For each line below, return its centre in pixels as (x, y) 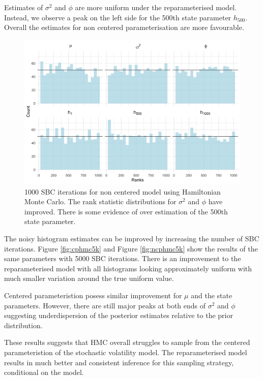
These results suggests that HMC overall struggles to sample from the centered (127, 342)
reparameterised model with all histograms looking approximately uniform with (128, 268)
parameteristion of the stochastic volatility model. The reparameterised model (126, 352)
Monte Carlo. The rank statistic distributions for (100, 201)
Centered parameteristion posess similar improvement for (93, 295)
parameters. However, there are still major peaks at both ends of (105, 305)
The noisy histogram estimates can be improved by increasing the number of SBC (132, 239)
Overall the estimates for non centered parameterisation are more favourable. (124, 27)
